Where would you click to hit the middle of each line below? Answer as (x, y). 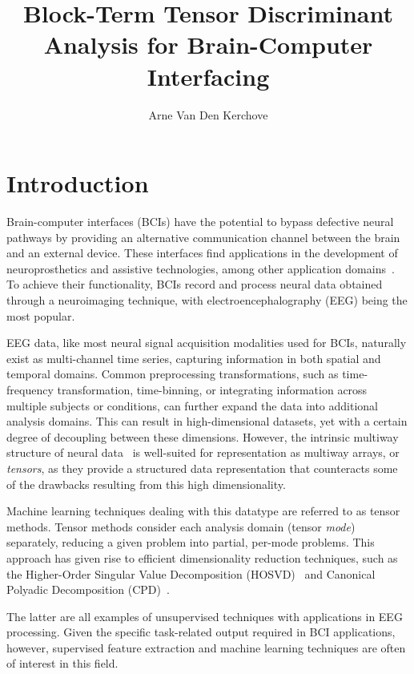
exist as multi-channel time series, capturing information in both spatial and (194, 358)
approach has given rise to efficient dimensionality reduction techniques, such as (202, 557)
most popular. (41, 315)
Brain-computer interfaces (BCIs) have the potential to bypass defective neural (200, 222)
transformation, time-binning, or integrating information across (212, 389)
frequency (30, 389)
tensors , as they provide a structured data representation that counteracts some (202, 468)
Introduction (78, 183)
